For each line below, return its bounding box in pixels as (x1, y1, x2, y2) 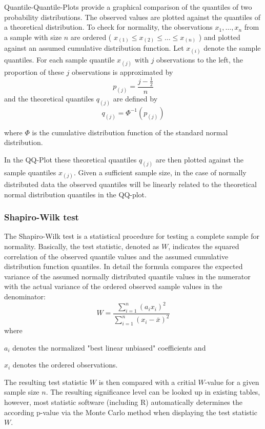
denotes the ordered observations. (12, 359, 118, 370)
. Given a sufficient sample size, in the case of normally (73, 167, 247, 177)
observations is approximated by (71, 66, 173, 77)
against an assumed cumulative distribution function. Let (4, 43, 184, 53)
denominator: (4, 291, 46, 301)
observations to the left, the (156, 54, 243, 65)
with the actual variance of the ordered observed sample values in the (4, 281, 222, 292)
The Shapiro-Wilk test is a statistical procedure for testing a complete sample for (4, 231, 260, 241)
